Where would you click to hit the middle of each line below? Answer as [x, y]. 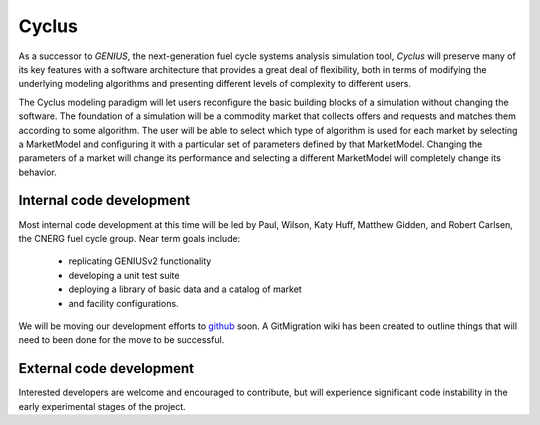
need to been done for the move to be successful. [121, 340]
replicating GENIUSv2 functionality [140, 261]
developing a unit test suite [124, 275]
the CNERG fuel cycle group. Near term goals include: [129, 238]
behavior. [37, 172]
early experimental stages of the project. [102, 406]
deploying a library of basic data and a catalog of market [185, 289]
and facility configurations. [123, 303]
